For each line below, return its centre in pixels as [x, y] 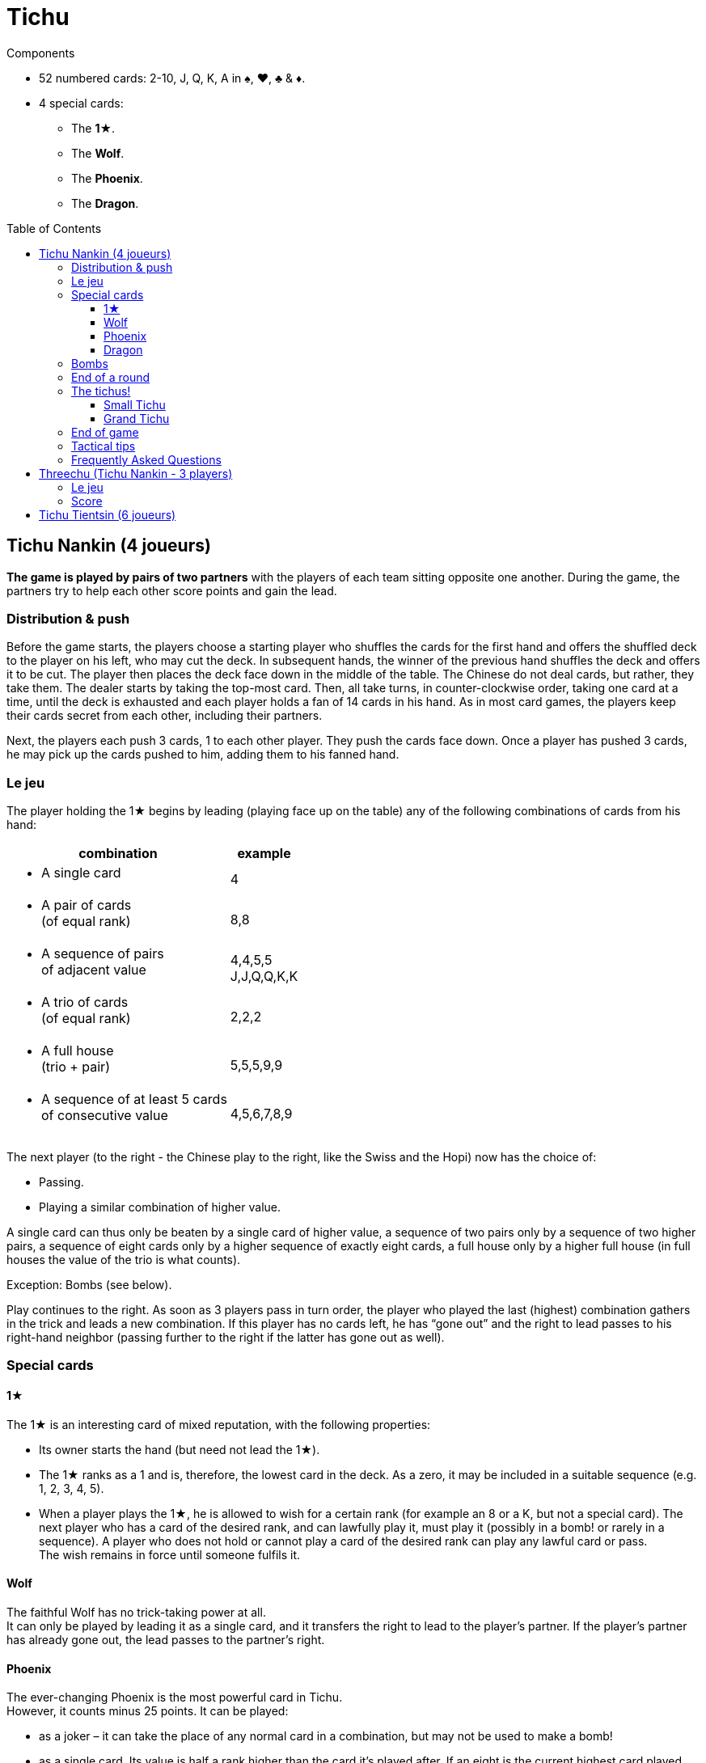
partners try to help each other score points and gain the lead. [172, 590]
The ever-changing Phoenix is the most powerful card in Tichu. [175, 1697]
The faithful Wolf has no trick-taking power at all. [136, 1612]
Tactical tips [104, 446]
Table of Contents [54, 228]
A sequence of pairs [103, 954]
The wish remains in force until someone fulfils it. [170, 1554]
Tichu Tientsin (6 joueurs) [108, 514]
